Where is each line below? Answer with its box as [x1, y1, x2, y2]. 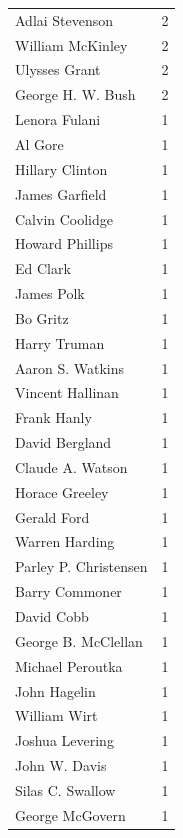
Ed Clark [15, 258, 71, 279]
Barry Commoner [15, 581, 122, 602]
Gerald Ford [15, 506, 90, 527]
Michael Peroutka [15, 655, 123, 676]
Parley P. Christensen [15, 556, 148, 577]
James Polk [15, 283, 85, 304]
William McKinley [15, 34, 128, 55]
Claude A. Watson [15, 456, 128, 477]
